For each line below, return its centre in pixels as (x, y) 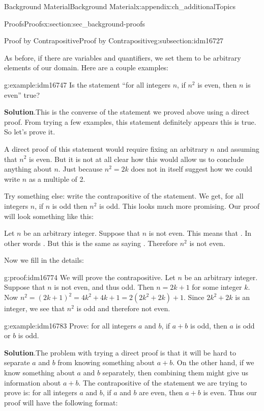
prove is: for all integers (41, 392)
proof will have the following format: (61, 402)
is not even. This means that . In (200, 233)
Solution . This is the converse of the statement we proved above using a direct (127, 112)
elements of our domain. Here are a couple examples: (86, 67)
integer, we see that (35, 308)
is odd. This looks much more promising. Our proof (180, 205)
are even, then (161, 392)
